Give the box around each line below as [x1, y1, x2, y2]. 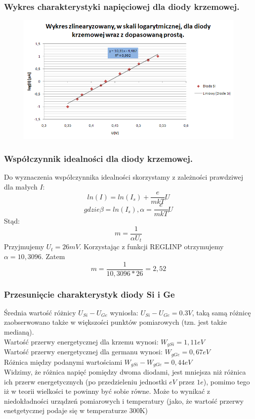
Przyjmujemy [4, 241, 44, 252]
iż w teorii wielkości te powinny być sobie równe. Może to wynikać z [4, 386, 211, 396]
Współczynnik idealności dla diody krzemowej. [4, 152, 193, 164]
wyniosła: [110, 307, 138, 317]
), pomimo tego [203, 376, 250, 386]
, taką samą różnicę [192, 307, 251, 317]
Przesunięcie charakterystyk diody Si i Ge [4, 288, 175, 300]
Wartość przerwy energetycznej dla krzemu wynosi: [4, 336, 159, 346]
